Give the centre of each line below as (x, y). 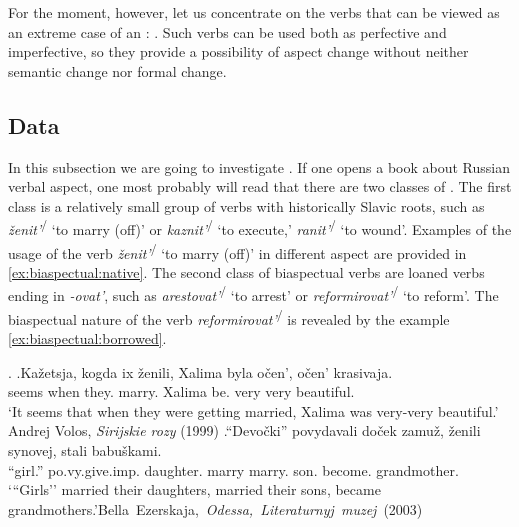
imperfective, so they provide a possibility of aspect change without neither (238, 51)
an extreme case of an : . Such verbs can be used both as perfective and (227, 31)
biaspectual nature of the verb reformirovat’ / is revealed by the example (229, 317)
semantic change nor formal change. (117, 70)
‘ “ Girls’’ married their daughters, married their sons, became (194, 489)
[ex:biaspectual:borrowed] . (87, 337)
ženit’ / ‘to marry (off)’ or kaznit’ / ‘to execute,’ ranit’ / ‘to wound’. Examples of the (260, 228)
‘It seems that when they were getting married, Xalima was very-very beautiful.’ (253, 410)
